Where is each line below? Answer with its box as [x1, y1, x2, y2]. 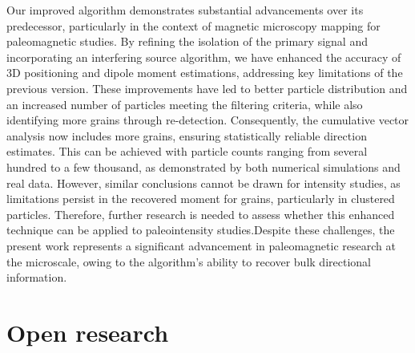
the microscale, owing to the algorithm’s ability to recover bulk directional [6, 253, 371, 270]
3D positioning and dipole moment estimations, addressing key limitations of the [6, 64, 403, 81]
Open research [6, 315, 169, 348]
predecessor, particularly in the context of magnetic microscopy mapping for [6, 17, 381, 34]
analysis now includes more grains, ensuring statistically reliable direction [6, 127, 367, 144]
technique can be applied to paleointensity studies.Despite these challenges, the [6, 221, 395, 238]
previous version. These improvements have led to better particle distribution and [6, 79, 408, 96]
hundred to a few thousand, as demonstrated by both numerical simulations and [6, 158, 401, 175]
